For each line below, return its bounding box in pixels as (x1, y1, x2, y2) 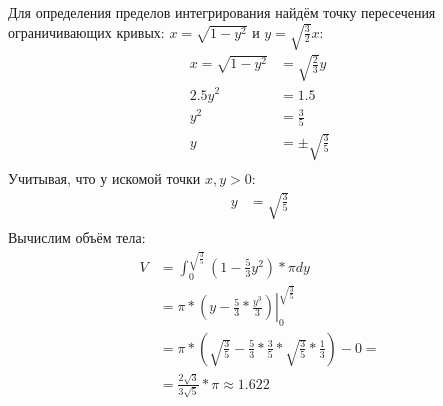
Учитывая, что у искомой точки (8, 168, 201, 188)
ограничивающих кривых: (8, 21, 165, 42)
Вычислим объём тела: (8, 227, 146, 248)
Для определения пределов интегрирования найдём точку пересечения (8, 2, 436, 22)
